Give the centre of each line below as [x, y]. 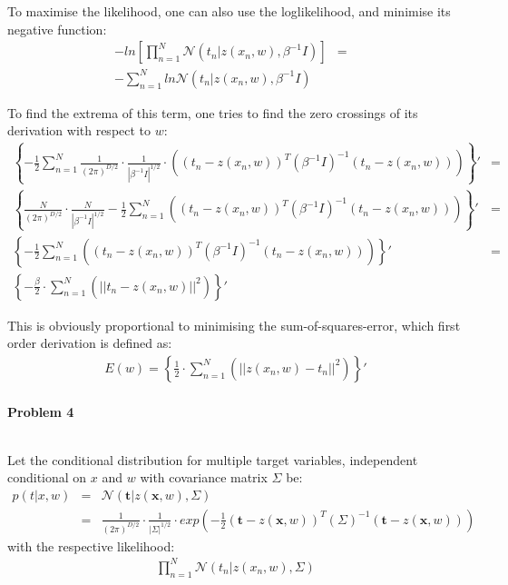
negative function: [57, 29]
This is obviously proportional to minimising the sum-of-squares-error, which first [234, 325]
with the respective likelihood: [91, 545]
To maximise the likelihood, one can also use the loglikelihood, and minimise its [229, 11]
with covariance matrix [204, 477]
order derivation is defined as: [90, 343]
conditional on [47, 477]
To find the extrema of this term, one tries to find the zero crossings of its [213, 112]
